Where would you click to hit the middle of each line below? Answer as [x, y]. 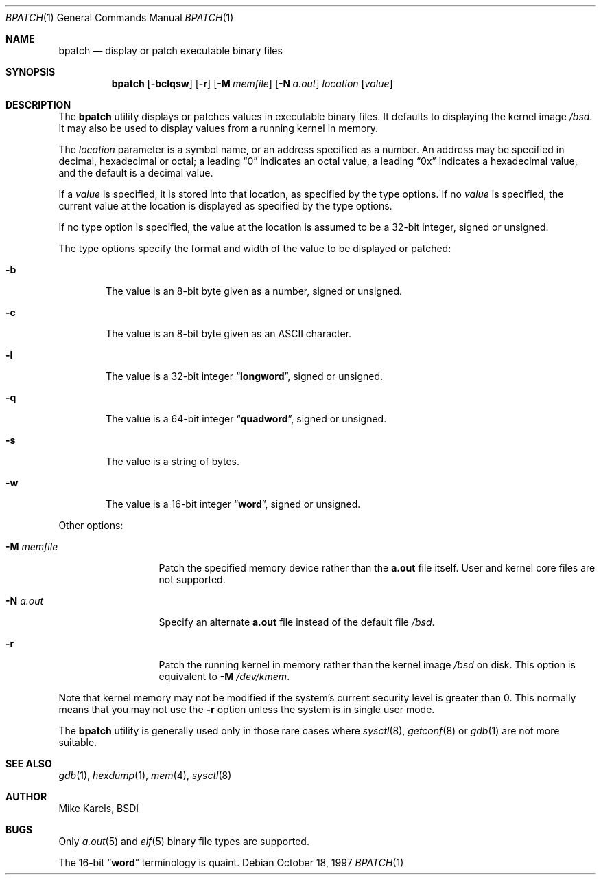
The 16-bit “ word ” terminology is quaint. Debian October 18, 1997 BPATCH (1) [231, 862]
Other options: [91, 525]
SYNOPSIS [31, 72]
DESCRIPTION [38, 105]
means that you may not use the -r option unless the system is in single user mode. [247, 709]
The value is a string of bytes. [173, 461]
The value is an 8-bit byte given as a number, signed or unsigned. [254, 291]
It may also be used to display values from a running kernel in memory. [219, 128]
